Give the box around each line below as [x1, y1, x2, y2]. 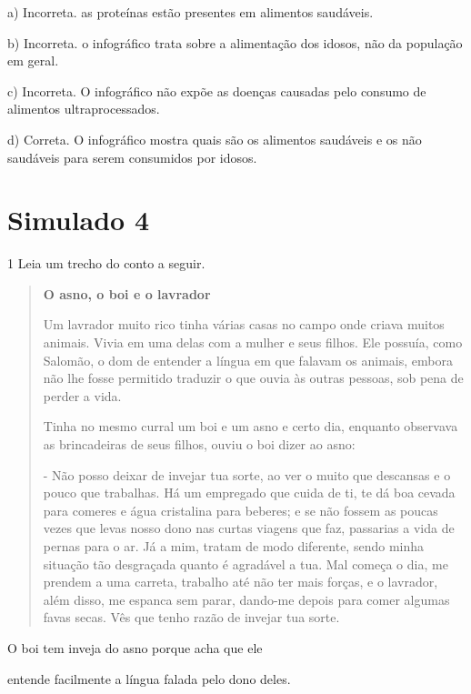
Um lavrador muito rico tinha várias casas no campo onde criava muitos [43, 315, 445, 334]
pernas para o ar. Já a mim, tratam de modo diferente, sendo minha [43, 537, 425, 555]
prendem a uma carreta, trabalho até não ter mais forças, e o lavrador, [43, 572, 438, 591]
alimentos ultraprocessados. [7, 99, 160, 118]
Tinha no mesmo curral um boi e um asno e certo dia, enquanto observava [43, 417, 458, 436]
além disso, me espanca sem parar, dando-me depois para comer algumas [43, 589, 450, 609]
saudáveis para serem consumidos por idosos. [7, 147, 257, 166]
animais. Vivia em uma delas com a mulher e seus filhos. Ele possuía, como [43, 333, 463, 352]
